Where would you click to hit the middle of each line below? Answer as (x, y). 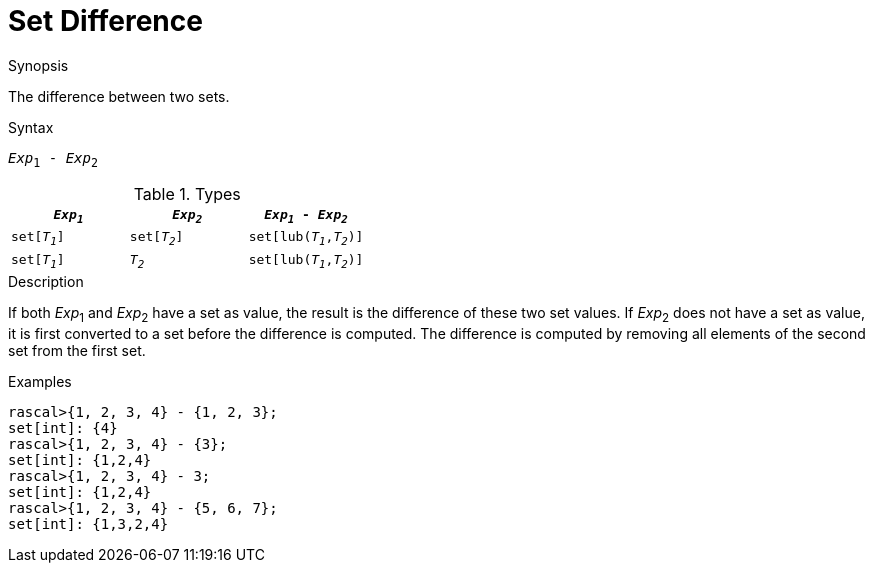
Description (46, 282)
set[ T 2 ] (156, 238)
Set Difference (105, 21)
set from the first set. (77, 351)
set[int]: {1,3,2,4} (88, 524)
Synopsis (38, 65)
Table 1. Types (187, 193)
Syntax (31, 127)
